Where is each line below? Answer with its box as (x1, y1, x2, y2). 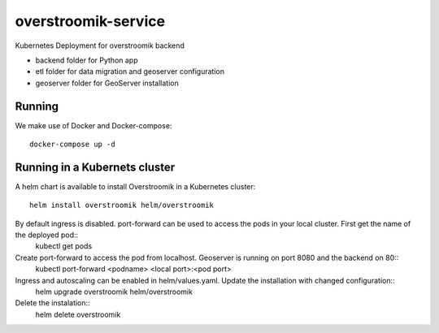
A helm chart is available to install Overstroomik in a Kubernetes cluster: (15, 181, 256, 191)
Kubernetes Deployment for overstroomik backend (15, 41, 185, 50)
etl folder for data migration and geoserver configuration (35, 67, 225, 76)
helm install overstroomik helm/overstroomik (29, 201, 215, 210)
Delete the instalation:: (15, 298, 90, 308)
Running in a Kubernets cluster (15, 160, 176, 174)
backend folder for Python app (35, 55, 138, 65)
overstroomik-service (15, 12, 166, 30)
